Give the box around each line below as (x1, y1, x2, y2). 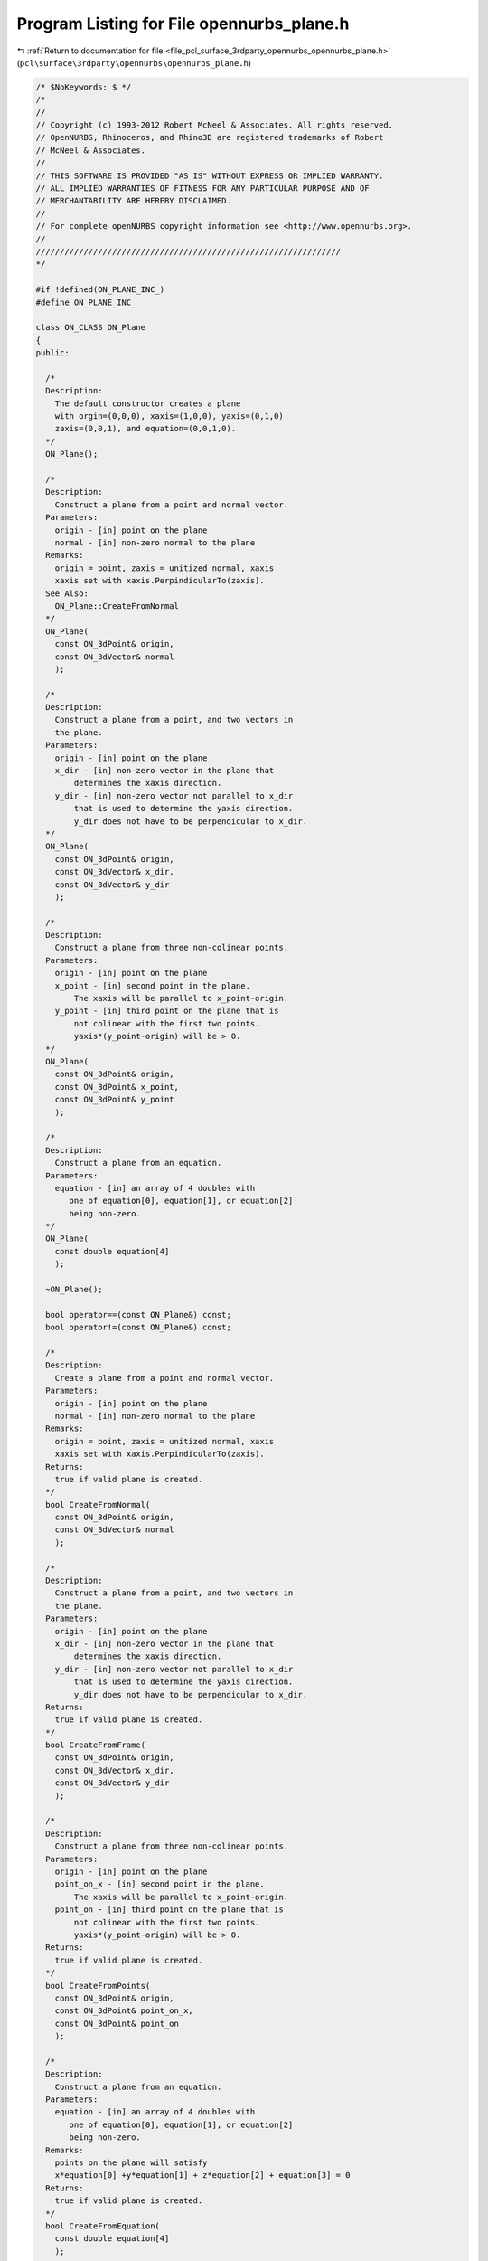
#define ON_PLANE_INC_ (35, 297, 136, 307)
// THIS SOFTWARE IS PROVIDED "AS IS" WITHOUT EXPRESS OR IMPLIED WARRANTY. (35, 170, 384, 181)
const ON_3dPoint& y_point (54, 1094, 175, 1105)
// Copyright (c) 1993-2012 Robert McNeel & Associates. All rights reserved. (35, 120, 393, 130)
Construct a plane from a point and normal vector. (54, 499, 289, 510)
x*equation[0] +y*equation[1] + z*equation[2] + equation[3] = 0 (54, 2171, 351, 2181)
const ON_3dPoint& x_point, (54, 1082, 180, 1092)
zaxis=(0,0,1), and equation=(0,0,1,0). (54, 423, 237, 434)
